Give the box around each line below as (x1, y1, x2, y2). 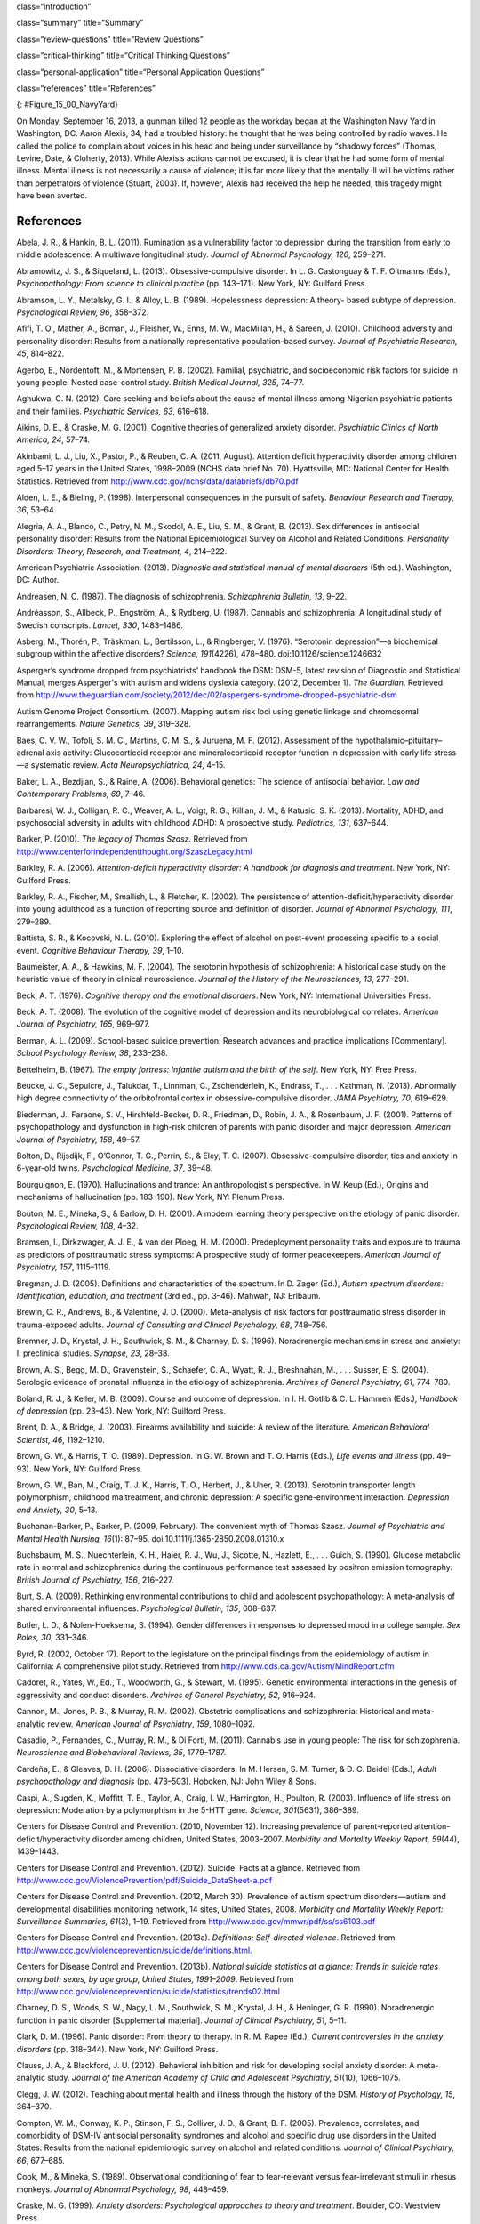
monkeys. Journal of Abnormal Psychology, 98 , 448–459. (16, 2184, 228, 2195)
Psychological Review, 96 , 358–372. (16, 307, 149, 318)
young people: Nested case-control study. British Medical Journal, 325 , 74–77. (16, 376, 305, 387)
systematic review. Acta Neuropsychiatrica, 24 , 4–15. (30, 760, 226, 770)
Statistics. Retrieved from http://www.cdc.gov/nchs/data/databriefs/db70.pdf (16, 476, 299, 487)
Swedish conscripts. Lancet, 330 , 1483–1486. (16, 619, 184, 631)
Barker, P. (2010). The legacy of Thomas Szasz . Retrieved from (16, 834, 248, 844)
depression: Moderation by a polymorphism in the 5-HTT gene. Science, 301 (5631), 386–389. (16, 1804, 359, 1815)
